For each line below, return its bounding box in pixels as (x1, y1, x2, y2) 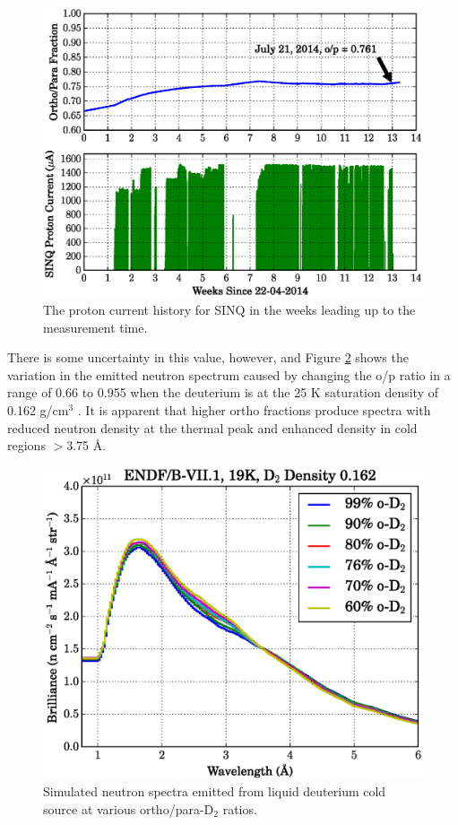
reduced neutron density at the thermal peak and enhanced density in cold (7, 418, 418, 437)
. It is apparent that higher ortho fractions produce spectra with (77, 400, 431, 419)
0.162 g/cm (7, 400, 69, 419)
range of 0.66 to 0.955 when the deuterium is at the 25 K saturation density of (7, 383, 439, 402)
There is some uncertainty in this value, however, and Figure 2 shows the (7, 348, 409, 367)
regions (7, 436, 46, 455)
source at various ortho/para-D (43, 799, 214, 818)
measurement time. (43, 317, 148, 336)
